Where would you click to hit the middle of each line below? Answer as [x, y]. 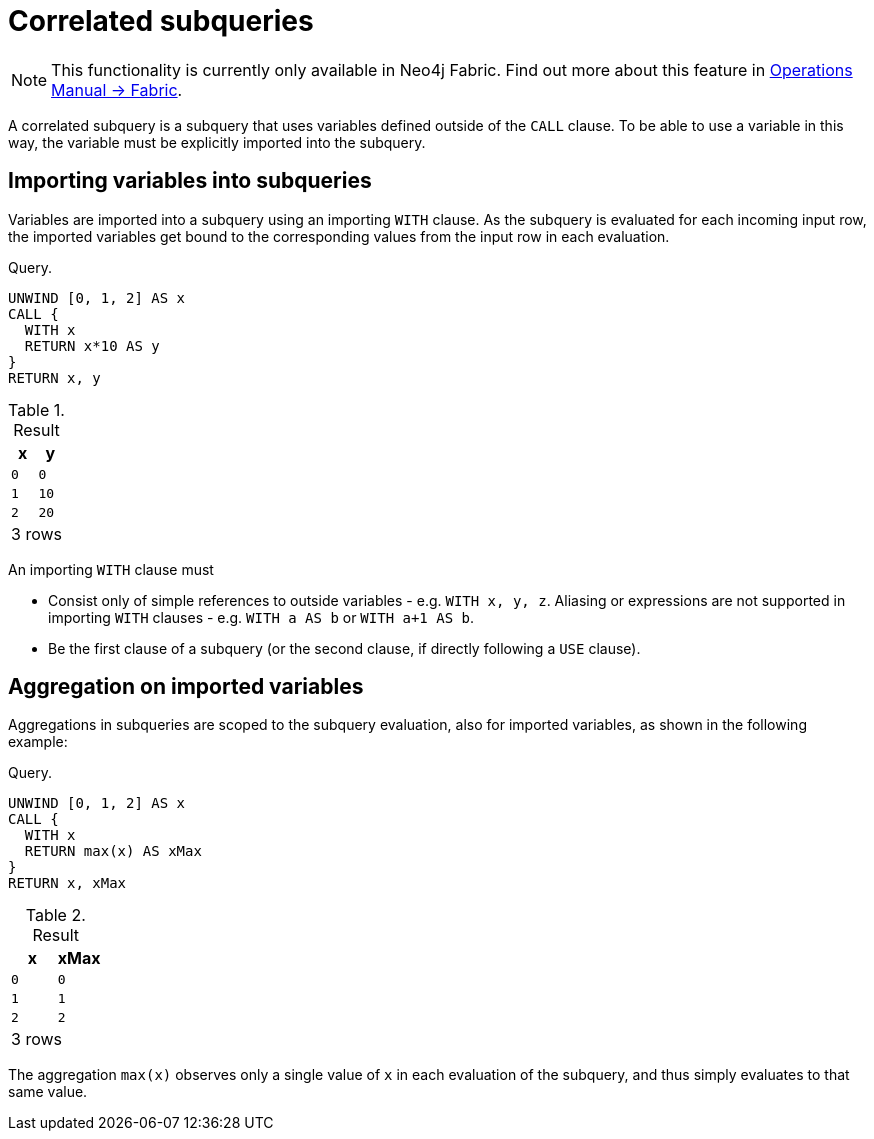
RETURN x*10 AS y [92, 345]
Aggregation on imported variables [186, 687]
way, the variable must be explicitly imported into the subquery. [217, 142]
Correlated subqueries [161, 21]
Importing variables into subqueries [190, 181]
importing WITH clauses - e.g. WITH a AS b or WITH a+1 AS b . [261, 617]
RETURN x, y [54, 377]
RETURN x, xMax [67, 883]
